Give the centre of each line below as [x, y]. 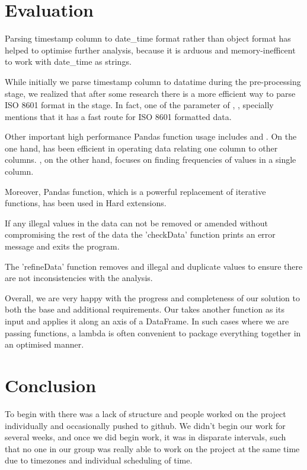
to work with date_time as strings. [68, 61]
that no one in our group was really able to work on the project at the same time [152, 448]
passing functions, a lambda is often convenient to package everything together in [153, 332]
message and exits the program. [62, 246]
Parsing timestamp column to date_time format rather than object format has [148, 38]
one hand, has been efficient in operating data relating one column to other [141, 148]
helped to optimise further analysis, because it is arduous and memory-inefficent [150, 50]
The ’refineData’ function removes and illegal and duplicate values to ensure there [154, 266]
